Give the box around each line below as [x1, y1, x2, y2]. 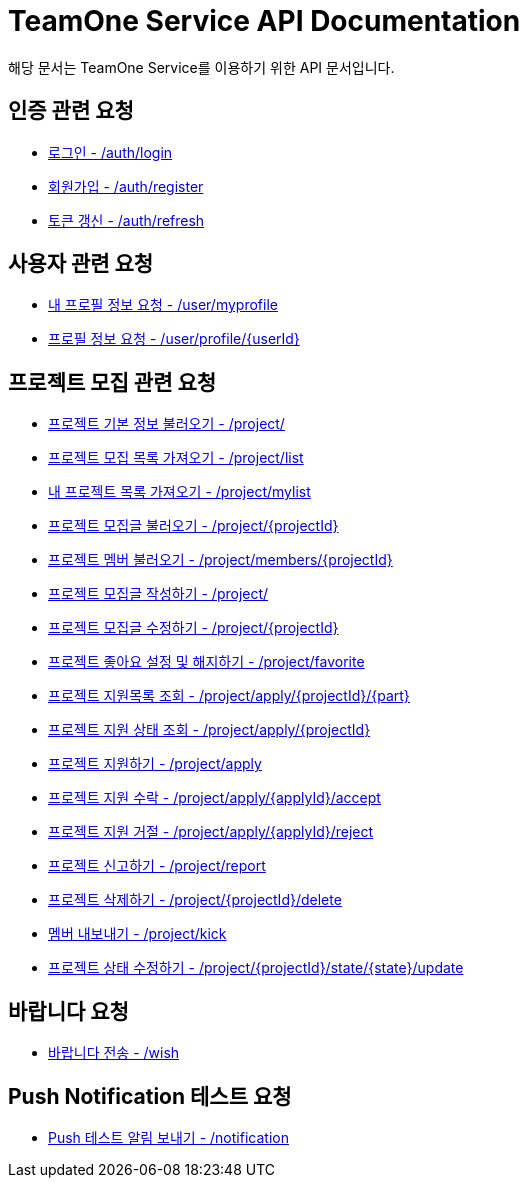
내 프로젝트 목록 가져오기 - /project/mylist [48, 483, 311, 501]
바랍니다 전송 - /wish [48, 1044, 180, 1062]
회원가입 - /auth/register [48, 177, 204, 195]
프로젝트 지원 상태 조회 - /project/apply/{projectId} [48, 721, 371, 739]
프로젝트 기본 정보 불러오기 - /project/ [48, 415, 285, 433]
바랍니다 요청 [8, 998, 129, 1024]
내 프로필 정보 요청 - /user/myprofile [48, 296, 278, 314]
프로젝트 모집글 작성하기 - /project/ [48, 585, 269, 603]
